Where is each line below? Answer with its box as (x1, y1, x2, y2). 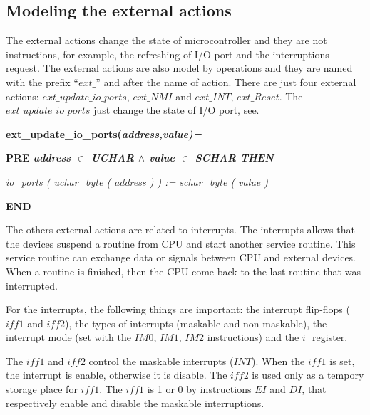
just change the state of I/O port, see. (93, 103, 259, 117)
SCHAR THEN (195, 150, 274, 165)
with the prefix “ (6, 74, 78, 89)
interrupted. (6, 278, 58, 293)
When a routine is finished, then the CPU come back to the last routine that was (6, 263, 361, 278)
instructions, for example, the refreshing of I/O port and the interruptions (6, 46, 329, 61)
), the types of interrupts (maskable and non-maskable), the (65, 315, 327, 330)
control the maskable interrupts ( (88, 353, 234, 368)
